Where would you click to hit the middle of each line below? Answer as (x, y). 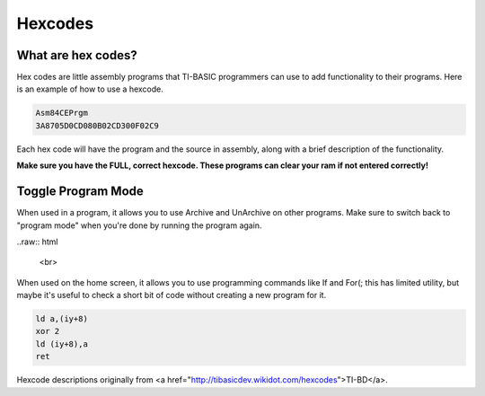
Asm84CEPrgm (62, 113)
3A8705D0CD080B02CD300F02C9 (97, 125)
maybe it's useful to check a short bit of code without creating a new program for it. (172, 295)
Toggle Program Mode (80, 192)
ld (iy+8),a (62, 344)
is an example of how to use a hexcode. (90, 89)
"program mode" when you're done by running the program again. (139, 225)
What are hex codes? (77, 55)
